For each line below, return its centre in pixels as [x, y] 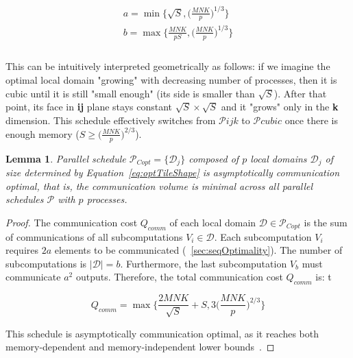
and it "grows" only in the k [280, 107]
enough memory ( [42, 133]
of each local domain [213, 222]
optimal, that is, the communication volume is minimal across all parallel [159, 186]
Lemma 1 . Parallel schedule [66, 158]
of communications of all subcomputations [94, 236]
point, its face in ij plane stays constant [89, 107]
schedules [25, 199]
